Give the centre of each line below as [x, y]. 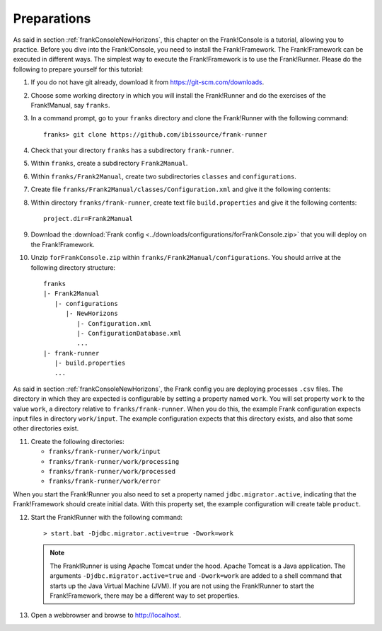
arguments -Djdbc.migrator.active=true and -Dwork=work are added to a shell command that [196, 576]
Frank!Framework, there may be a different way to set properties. [145, 596]
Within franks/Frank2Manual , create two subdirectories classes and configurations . [164, 176]
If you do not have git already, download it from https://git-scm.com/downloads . [147, 82]
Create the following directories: [78, 441]
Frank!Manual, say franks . [70, 105]
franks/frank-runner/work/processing [114, 461]
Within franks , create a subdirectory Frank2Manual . [109, 164]
